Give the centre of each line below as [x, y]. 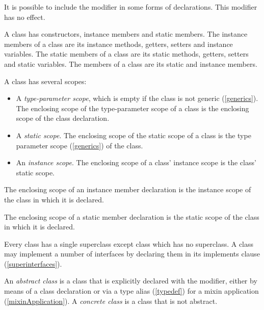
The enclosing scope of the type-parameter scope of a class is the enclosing [133, 108]
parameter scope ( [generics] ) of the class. [80, 145]
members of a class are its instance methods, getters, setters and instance [118, 44]
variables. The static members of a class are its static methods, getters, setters [126, 54]
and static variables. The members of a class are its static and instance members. [131, 63]
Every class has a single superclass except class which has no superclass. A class [129, 243]
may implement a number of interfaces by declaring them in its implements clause [132, 254]
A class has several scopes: [45, 81]
